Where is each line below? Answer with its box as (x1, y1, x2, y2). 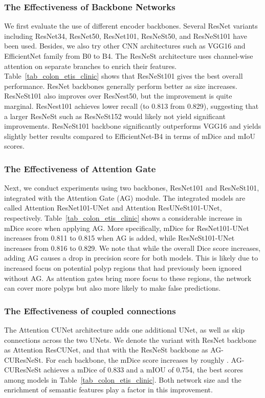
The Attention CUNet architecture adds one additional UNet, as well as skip (4, 324, 245, 335)
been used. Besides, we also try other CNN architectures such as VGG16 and (4, 40, 246, 51)
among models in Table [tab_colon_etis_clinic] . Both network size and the (4, 374, 241, 385)
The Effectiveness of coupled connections (4, 304, 176, 317)
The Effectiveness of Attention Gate (4, 162, 156, 175)
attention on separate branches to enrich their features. (4, 60, 177, 71)
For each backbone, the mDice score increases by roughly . (46, 354, 229, 365)
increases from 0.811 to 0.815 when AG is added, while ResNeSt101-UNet (4, 232, 235, 243)
